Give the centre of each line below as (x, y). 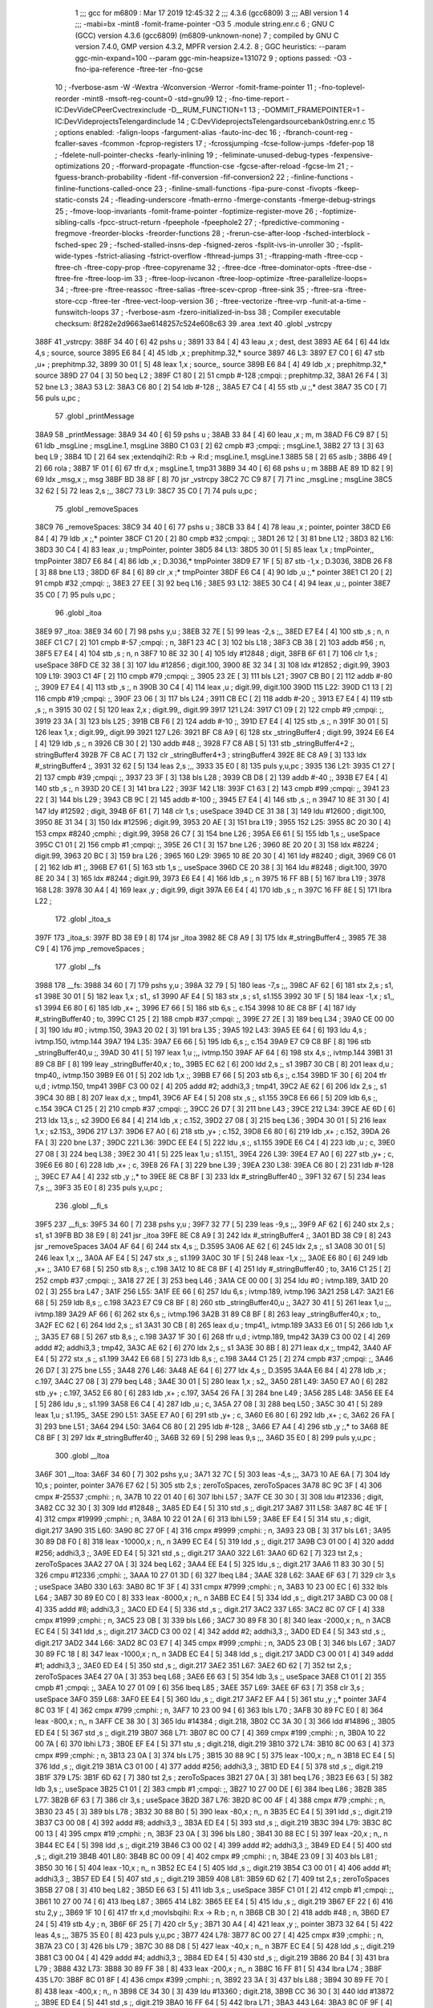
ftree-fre (69, 278)
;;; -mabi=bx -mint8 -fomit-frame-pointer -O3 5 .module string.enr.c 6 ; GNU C (205, 24)
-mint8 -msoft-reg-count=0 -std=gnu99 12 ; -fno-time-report (183, 98)
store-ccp (71, 300)
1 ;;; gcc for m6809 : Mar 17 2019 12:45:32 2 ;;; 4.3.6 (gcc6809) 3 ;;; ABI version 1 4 (212, 13)
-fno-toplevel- (342, 88)
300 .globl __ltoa (82, 1456)
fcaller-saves (77, 144)
